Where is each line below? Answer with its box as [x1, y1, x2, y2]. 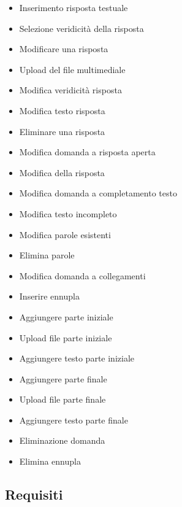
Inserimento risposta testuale [19, 1, 128, 14]
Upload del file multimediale [19, 63, 126, 75]
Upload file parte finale [19, 393, 106, 406]
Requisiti [5, 485, 63, 504]
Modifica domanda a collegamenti [19, 269, 146, 282]
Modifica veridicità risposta [19, 83, 122, 96]
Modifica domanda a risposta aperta [19, 145, 156, 158]
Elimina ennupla [19, 455, 81, 468]
